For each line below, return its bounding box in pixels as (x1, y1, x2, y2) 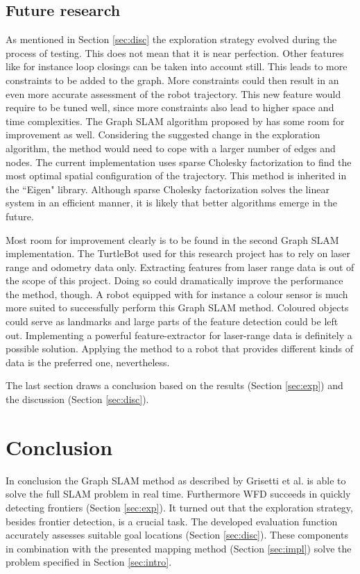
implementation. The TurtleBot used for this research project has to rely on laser (6, 246, 351, 261)
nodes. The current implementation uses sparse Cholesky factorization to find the (6, 154, 352, 169)
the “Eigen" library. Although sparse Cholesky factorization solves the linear (6, 181, 329, 196)
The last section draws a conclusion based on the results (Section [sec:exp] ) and (6, 378, 343, 393)
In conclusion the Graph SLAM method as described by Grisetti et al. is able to (6, 473, 346, 487)
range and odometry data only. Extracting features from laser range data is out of (6, 259, 354, 274)
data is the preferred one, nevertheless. (6, 354, 170, 369)
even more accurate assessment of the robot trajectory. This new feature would (6, 86, 341, 101)
